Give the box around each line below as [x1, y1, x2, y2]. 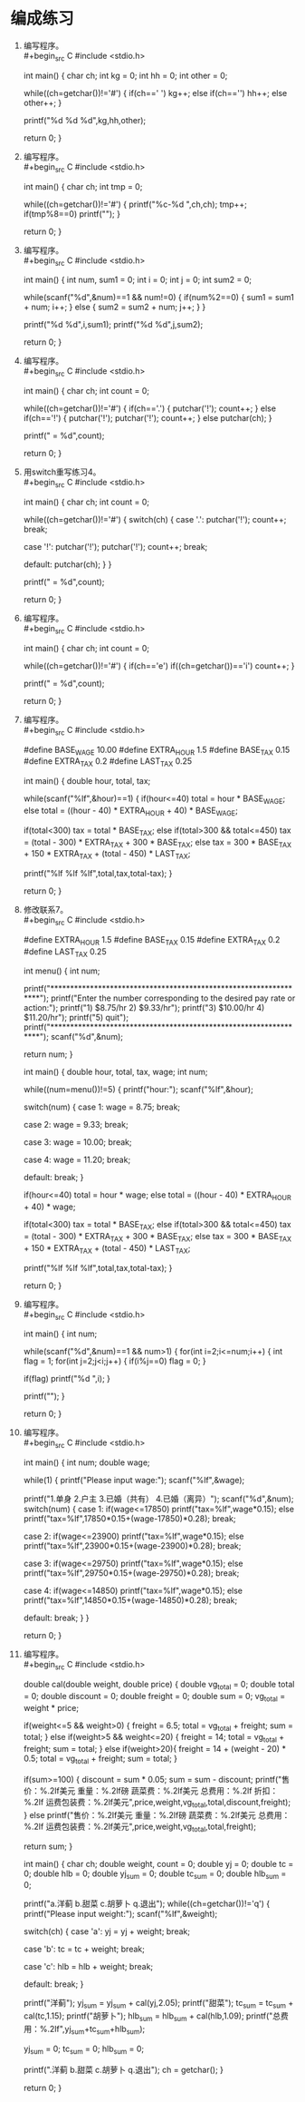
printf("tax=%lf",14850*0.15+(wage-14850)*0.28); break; [23, 1595, 238, 1606]
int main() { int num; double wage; [23, 1457, 150, 1468]
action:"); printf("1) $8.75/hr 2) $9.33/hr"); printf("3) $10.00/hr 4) [23, 1002, 265, 1013]
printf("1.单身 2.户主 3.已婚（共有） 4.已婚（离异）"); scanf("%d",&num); [23, 1493, 294, 1504]
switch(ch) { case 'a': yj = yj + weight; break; [23, 1926, 191, 1937]
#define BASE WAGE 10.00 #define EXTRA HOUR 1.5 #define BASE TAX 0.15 [23, 744, 291, 758]
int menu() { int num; [23, 965, 100, 976]
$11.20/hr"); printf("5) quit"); [23, 1012, 129, 1023]
